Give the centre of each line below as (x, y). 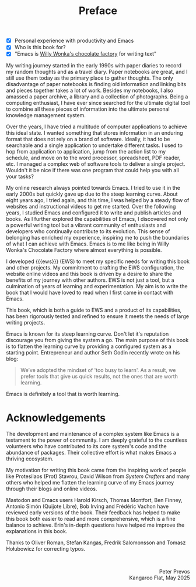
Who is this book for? (40, 47)
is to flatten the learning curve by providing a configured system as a (89, 346)
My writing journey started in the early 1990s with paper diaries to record (94, 66)
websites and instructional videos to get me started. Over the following (91, 207)
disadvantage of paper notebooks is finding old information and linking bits (96, 84)
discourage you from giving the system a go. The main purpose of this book (97, 340)
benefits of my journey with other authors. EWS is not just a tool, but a (90, 280)
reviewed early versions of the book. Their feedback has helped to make (93, 513)
